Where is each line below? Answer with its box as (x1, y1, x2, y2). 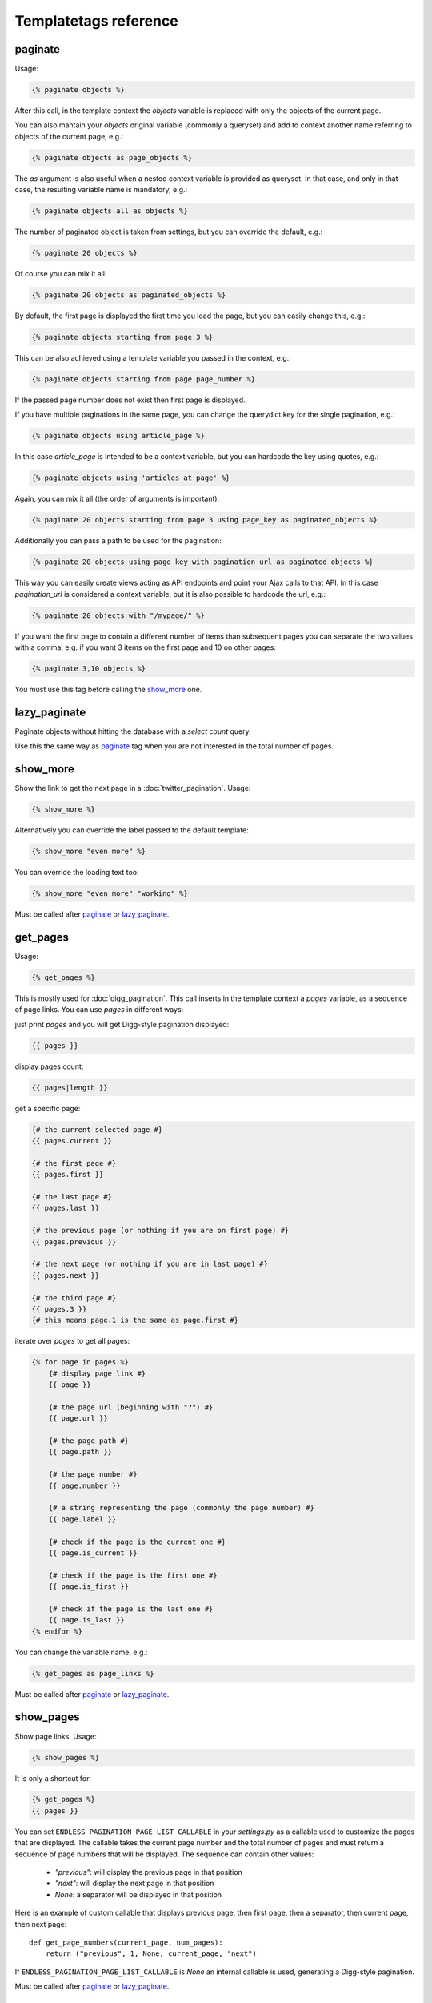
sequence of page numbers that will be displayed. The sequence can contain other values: (14, 1849, 314, 1859)
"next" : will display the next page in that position (54, 1879, 214, 1888)
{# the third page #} (31, 1293, 117, 1302)
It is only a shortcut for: (14, 1773, 92, 1783)
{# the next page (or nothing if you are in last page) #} (31, 1259, 268, 1269)
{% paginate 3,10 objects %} (31, 664, 146, 673)
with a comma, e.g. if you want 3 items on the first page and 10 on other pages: (14, 643, 276, 652)
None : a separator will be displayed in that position (54, 1889, 222, 1899)
